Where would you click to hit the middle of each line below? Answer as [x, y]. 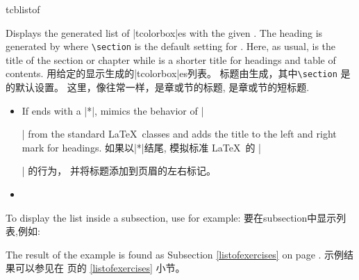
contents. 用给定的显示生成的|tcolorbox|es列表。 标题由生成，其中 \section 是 [178, 73]
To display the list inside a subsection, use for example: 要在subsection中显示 [171, 217]
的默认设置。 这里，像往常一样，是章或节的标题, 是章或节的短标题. [158, 87]
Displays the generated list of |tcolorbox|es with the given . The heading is [164, 32]
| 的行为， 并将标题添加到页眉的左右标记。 [119, 171]
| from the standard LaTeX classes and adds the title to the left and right [179, 134]
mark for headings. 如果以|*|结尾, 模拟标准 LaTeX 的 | [141, 147]
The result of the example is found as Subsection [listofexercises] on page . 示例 [175, 254]
